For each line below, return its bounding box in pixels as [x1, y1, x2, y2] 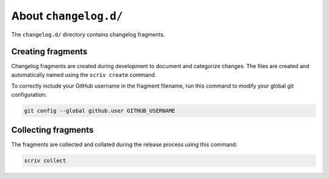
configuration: [11, 91, 47, 98]
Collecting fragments [11, 125, 94, 135]
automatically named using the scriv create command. [11, 71, 157, 79]
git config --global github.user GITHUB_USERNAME [24, 107, 175, 114]
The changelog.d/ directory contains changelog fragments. [11, 30, 165, 38]
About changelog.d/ [11, 9, 123, 23]
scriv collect [24, 157, 66, 164]
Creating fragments [11, 46, 88, 57]
